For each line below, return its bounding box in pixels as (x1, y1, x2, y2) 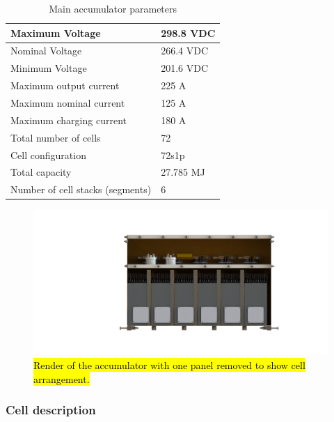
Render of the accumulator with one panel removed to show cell (33, 357, 305, 372)
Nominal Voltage (10, 43, 82, 58)
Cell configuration (10, 147, 86, 162)
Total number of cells (10, 130, 101, 144)
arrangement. (33, 371, 90, 386)
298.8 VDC (161, 25, 216, 40)
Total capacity (10, 165, 72, 179)
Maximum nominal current (10, 95, 125, 110)
